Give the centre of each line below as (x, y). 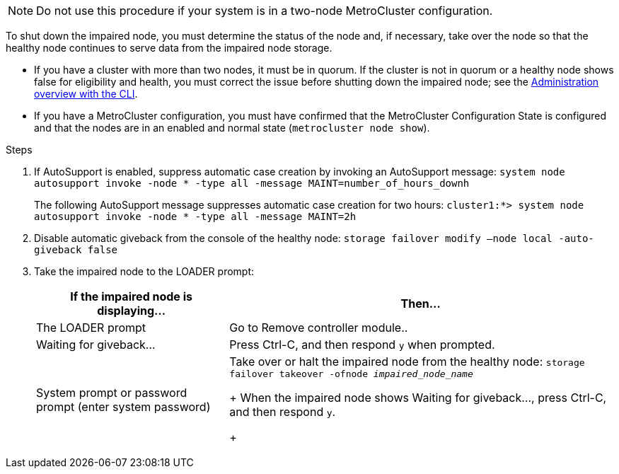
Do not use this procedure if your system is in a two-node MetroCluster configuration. (265, 11)
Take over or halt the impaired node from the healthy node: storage (407, 362)
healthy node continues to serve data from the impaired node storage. (169, 48)
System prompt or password (112, 392)
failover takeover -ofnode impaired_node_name (351, 374)
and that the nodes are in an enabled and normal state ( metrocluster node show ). (232, 128)
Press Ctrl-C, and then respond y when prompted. (362, 345)
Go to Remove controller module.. (319, 328)
